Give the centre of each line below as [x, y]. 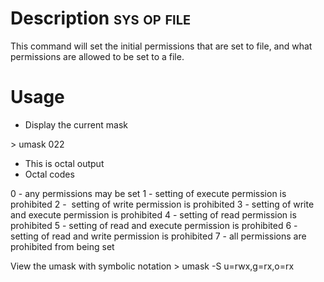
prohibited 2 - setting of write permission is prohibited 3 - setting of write [162, 204]
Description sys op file [101, 18]
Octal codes [49, 174]
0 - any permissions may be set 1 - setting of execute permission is [148, 193]
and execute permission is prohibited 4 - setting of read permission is [153, 214]
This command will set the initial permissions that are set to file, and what [161, 46]
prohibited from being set [62, 246]
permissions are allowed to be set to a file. [97, 56]
